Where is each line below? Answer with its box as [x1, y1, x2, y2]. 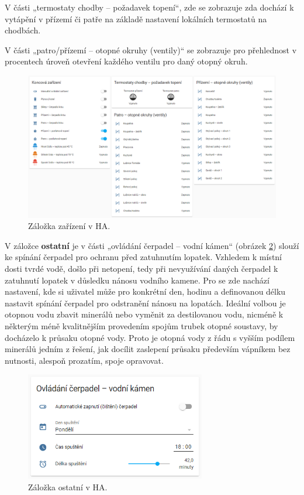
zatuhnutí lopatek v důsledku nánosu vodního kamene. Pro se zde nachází [5, 274, 270, 286]
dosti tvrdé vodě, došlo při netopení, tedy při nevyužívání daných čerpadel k [5, 262, 278, 274]
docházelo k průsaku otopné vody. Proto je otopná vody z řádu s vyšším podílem [5, 331, 295, 343]
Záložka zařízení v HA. [28, 220, 110, 232]
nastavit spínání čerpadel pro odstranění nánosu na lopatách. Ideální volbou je [5, 296, 286, 309]
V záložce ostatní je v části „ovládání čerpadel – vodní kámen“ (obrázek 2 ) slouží [5, 239, 299, 251]
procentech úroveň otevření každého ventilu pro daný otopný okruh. [5, 55, 248, 67]
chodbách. [5, 24, 41, 36]
